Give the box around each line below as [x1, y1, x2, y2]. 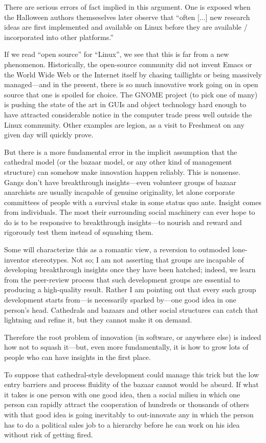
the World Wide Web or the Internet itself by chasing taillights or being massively [4, 69, 262, 79]
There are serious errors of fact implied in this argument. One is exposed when [4, 2, 251, 12]
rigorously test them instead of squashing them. [4, 227, 153, 237]
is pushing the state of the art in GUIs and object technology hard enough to [4, 99, 247, 110]
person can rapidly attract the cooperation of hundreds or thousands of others [4, 399, 249, 410]
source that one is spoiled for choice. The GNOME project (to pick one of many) [4, 89, 258, 99]
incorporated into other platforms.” [4, 31, 114, 42]
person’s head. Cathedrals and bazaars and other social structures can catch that [4, 304, 258, 315]
